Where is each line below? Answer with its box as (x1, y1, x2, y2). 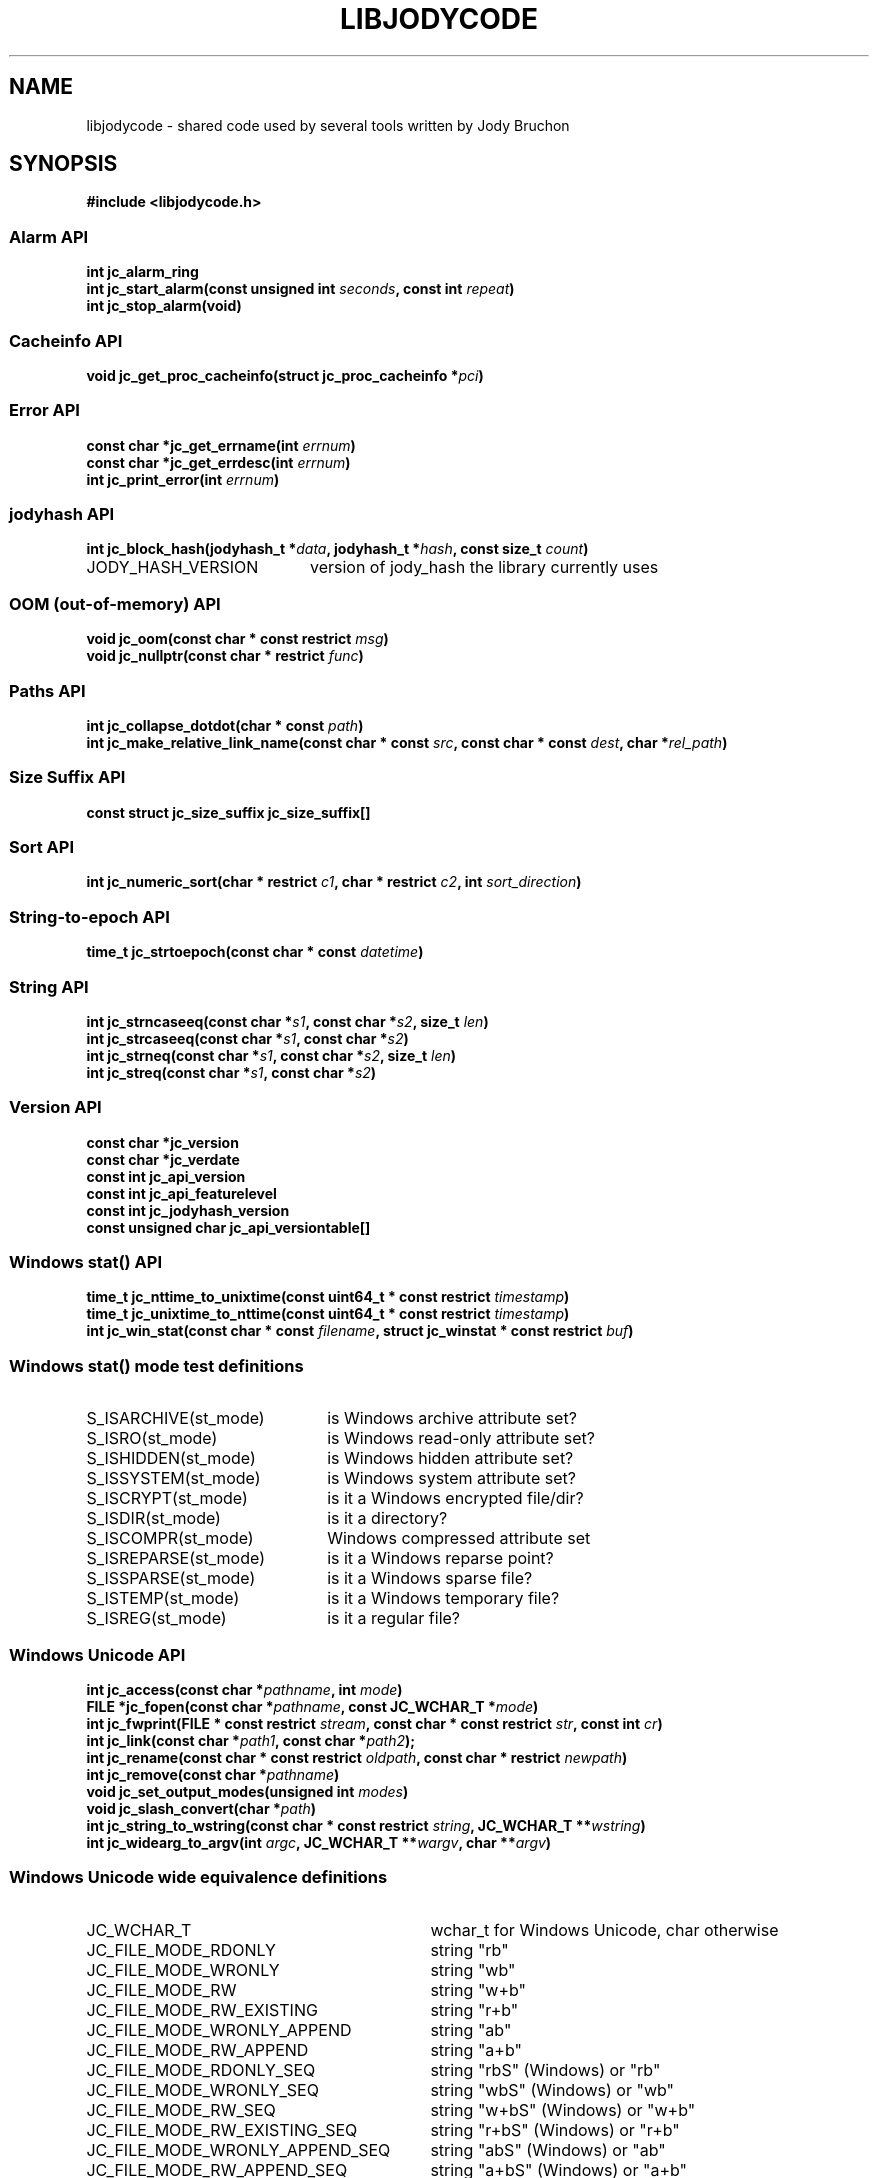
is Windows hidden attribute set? (327, 1448, 574, 1469)
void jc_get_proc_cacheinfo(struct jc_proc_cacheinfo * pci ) (86, 366, 484, 384)
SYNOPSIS (9, 151, 118, 177)
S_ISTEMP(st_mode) (86, 1588, 240, 1609)
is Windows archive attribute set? (327, 1408, 577, 1429)
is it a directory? (327, 1508, 448, 1529)
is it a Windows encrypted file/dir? (327, 1488, 584, 1509)
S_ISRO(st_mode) (86, 1428, 218, 1449)
